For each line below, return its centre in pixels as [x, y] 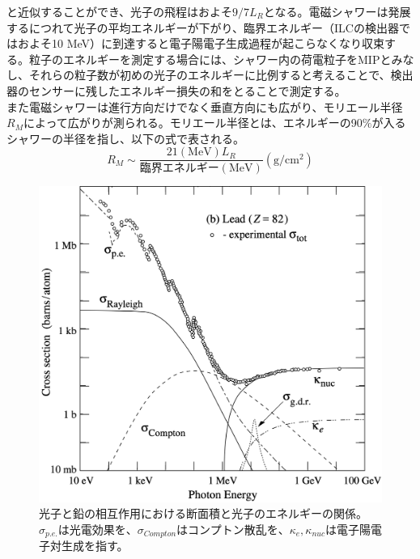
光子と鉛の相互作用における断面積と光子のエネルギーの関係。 [203, 513]
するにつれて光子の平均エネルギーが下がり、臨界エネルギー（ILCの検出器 [203, 27]
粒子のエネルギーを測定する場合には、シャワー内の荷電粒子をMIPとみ [216, 59]
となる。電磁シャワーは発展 [337, 11]
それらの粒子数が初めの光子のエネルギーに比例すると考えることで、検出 [221, 75]
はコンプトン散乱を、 [233, 529]
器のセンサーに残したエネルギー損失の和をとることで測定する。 [176, 90]
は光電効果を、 [98, 529]
